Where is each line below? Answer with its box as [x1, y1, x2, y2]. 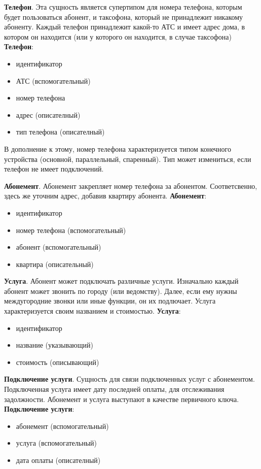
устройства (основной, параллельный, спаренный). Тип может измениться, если [4, 153, 251, 164]
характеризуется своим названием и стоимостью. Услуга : [4, 306, 181, 316]
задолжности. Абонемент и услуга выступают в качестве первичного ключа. [4, 393, 239, 404]
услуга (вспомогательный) [16, 438, 97, 448]
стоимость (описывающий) [16, 356, 99, 367]
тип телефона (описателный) [16, 126, 105, 137]
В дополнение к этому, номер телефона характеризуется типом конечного [4, 143, 231, 154]
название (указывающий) [16, 340, 94, 350]
